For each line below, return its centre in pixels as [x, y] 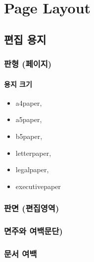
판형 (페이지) [28, 64]
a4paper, [29, 102]
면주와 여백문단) [33, 231]
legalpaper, [32, 169]
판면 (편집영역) [32, 208]
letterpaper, [33, 153]
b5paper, [29, 136]
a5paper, [29, 119]
